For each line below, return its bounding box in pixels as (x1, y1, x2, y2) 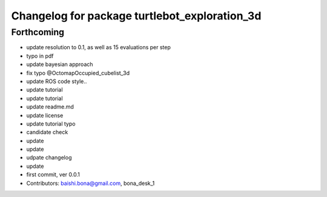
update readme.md (26, 103, 74, 110)
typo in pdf (26, 52, 54, 59)
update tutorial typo (26, 120, 76, 127)
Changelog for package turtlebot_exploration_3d (11, 9, 262, 22)
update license (26, 112, 64, 119)
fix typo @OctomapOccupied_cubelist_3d (26, 69, 130, 76)
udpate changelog (26, 154, 72, 161)
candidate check (26, 129, 68, 136)
